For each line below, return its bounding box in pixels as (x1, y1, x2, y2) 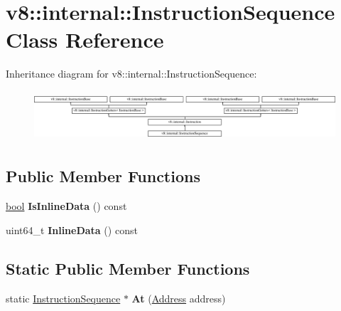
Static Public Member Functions (6, 257, 250, 279)
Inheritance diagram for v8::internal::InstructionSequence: (6, 66, 257, 81)
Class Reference (6, 25, 164, 54)
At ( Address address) (131, 290, 226, 305)
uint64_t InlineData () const (6, 222, 138, 237)
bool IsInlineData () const (6, 199, 127, 214)
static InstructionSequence (6, 290, 121, 305)
